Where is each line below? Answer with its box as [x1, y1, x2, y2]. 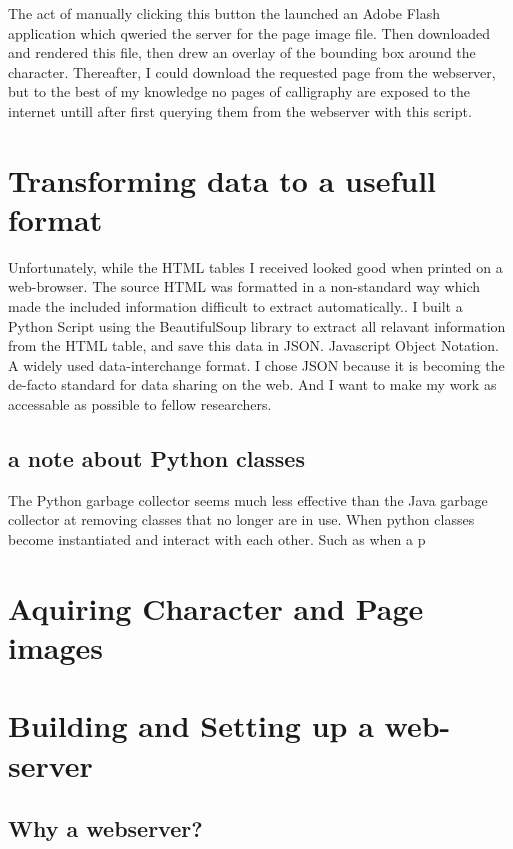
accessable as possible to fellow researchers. [8, 394, 272, 415]
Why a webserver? [8, 813, 203, 844]
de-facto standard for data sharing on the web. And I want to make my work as [8, 374, 497, 395]
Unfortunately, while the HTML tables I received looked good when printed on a [8, 256, 503, 277]
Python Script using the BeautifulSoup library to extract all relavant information [8, 315, 506, 336]
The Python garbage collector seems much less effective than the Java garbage [8, 489, 488, 510]
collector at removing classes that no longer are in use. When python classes [8, 509, 475, 530]
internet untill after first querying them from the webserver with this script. [8, 100, 472, 121]
